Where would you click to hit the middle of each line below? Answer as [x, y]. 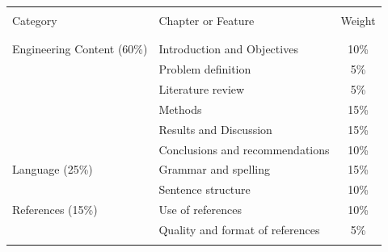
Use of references [200, 210]
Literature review [202, 89]
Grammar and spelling [215, 169]
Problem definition [205, 69]
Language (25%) [53, 169]
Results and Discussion [215, 129]
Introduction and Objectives [228, 49]
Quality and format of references [239, 229]
